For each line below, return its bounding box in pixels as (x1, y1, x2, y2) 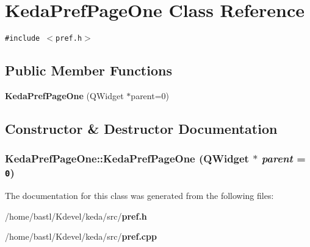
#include (5, 34, 40, 43)
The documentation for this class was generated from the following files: (5, 189, 274, 202)
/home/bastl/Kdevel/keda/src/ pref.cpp (5, 230, 157, 243)
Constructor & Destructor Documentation (5, 119, 278, 137)
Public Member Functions (5, 61, 172, 80)
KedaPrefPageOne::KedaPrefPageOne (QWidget (5, 151, 249, 166)
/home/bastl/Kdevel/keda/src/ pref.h (5, 209, 147, 222)
